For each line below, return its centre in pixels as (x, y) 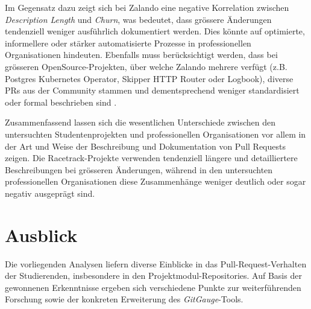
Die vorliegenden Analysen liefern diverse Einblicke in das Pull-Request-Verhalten (156, 263)
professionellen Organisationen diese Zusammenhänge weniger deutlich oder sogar (155, 181)
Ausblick (41, 234)
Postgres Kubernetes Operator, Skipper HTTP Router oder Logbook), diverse (149, 78)
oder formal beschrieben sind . (61, 102)
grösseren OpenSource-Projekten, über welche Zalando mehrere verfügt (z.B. (146, 66)
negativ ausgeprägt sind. (50, 193)
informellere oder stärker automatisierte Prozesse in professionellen (128, 43)
